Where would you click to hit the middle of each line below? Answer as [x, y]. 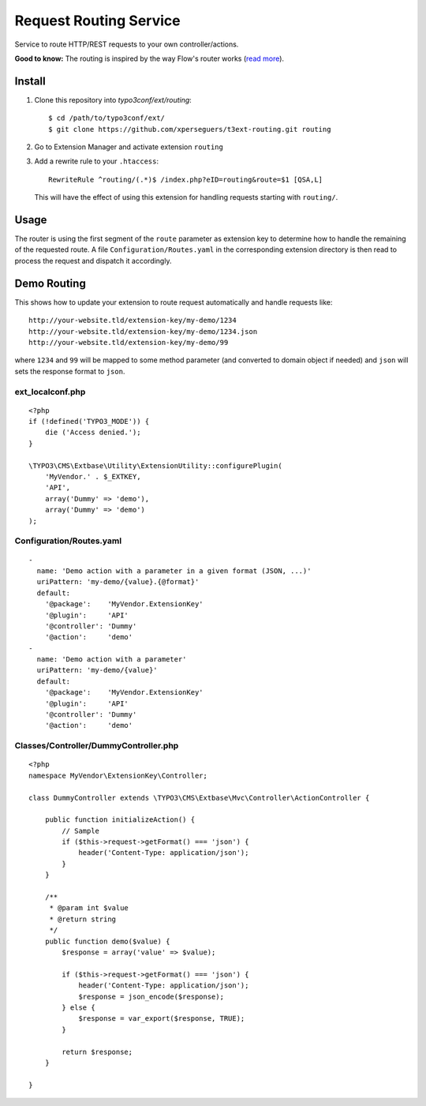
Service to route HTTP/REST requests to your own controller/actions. [127, 44]
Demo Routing [50, 283]
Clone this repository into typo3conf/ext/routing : [113, 99]
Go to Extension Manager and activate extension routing [129, 147]
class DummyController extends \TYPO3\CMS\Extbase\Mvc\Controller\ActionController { [199, 798]
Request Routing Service [97, 21]
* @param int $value [89, 908]
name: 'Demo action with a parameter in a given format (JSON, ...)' [174, 571]
